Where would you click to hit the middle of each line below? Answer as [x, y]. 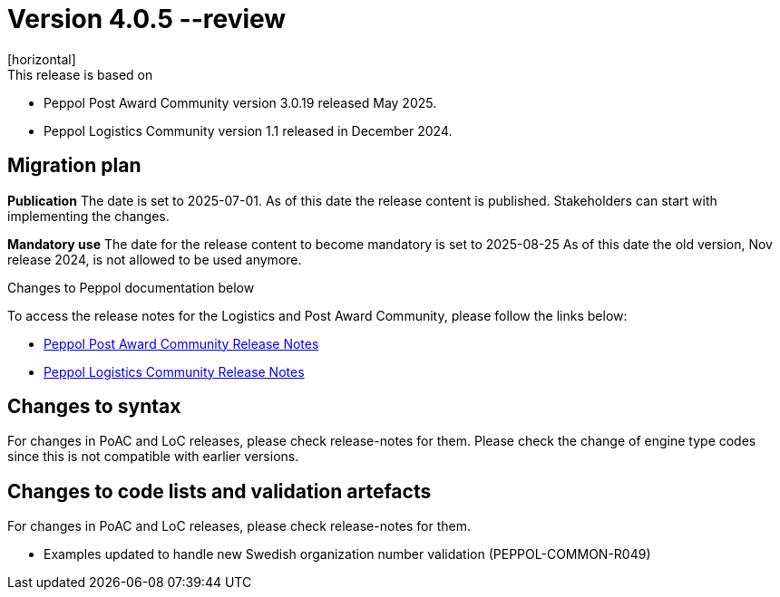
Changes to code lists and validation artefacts [219, 491]
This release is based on [80, 74]
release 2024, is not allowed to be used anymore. [155, 259]
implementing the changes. [88, 216]
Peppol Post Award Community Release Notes [181, 343]
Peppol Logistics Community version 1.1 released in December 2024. [248, 130]
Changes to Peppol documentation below [131, 287]
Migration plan [74, 166]
